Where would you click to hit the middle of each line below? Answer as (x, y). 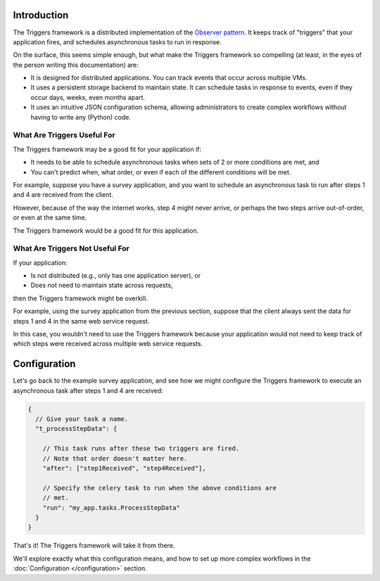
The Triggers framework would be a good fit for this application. (106, 230)
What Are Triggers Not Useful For (71, 248)
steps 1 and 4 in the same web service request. (81, 321)
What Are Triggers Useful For (64, 135)
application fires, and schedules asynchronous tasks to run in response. (117, 41)
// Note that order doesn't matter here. (115, 458)
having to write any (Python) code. (81, 117)
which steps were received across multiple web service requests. (108, 344)
